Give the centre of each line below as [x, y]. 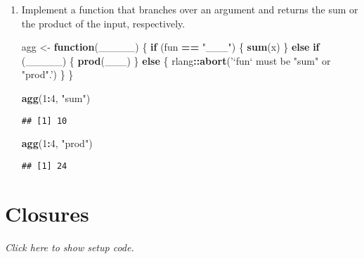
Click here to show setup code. [70, 247]
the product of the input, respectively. [103, 23]
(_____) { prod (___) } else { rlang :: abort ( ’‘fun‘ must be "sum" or [176, 60]
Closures [47, 213]
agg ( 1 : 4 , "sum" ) [56, 97]
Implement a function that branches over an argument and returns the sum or [190, 9]
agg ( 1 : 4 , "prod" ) [57, 143]
